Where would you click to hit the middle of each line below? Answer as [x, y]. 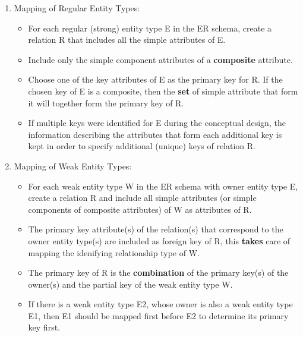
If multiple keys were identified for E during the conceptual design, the [157, 123]
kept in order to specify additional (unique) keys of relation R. [142, 146]
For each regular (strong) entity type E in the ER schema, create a [150, 28]
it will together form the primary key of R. [106, 103]
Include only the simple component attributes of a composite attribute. [160, 59]
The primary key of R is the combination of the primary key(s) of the [158, 273]
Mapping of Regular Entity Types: [77, 8]
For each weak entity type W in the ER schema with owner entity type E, [163, 186]
